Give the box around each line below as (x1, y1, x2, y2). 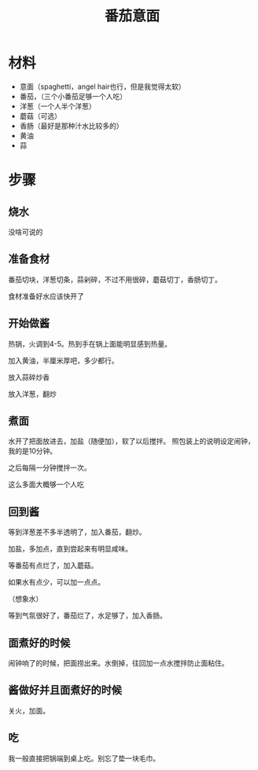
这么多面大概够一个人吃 (8, 480, 84, 489)
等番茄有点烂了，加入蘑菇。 (8, 561, 98, 570)
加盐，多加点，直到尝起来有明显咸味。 (8, 544, 132, 554)
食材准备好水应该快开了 (8, 291, 84, 301)
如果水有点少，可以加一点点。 (8, 577, 105, 587)
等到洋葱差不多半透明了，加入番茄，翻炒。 (8, 527, 146, 537)
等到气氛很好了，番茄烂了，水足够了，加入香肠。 (8, 610, 167, 621)
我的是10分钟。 (8, 446, 57, 456)
